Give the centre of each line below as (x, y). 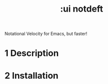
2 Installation (32, 76)
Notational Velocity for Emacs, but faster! (46, 34)
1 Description (32, 53)
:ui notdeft (82, 9)
